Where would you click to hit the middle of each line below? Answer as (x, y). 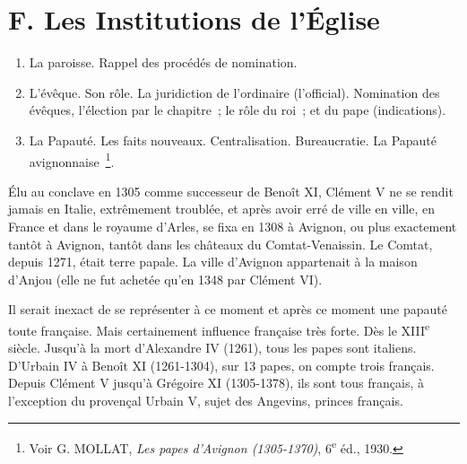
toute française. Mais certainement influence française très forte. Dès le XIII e (219, 328)
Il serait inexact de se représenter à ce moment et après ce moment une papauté (228, 309)
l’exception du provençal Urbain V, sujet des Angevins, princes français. (206, 400)
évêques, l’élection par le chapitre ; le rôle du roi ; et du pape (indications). (238, 110)
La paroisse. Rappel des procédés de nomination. (163, 62)
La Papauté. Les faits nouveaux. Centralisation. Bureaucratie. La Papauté (233, 140)
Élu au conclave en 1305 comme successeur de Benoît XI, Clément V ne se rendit (231, 191)
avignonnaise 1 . (72, 160)
